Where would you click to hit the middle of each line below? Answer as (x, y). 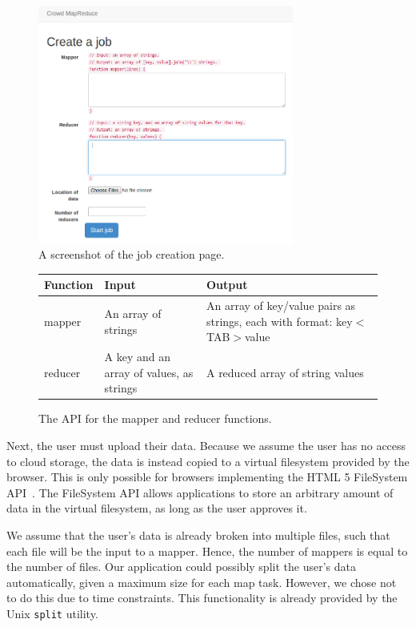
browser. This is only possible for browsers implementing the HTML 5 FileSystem (207, 477)
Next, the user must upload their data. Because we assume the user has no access (206, 446)
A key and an (138, 357)
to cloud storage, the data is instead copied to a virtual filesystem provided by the (208, 461)
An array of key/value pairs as (281, 305)
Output (227, 285)
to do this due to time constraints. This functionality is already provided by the (202, 598)
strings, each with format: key (279, 321)
